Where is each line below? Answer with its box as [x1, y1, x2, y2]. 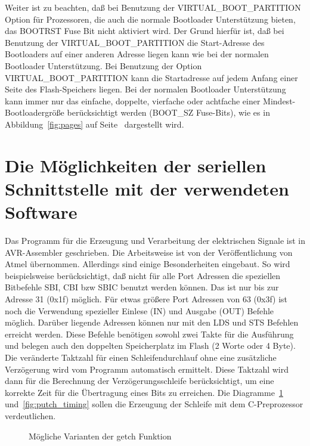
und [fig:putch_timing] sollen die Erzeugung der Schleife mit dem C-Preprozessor [5, 398, 303, 410]
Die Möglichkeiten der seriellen [5, 153, 266, 177]
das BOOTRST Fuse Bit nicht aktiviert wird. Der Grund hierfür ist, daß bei [5, 24, 284, 37]
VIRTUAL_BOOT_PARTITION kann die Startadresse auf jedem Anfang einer [5, 71, 298, 83]
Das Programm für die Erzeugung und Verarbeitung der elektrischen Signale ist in [5, 234, 306, 247]
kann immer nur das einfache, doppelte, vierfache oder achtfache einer [5, 94, 261, 107]
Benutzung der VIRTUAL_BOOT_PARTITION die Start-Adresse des [5, 36, 265, 48]
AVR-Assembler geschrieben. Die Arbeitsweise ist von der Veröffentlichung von [5, 246, 293, 258]
